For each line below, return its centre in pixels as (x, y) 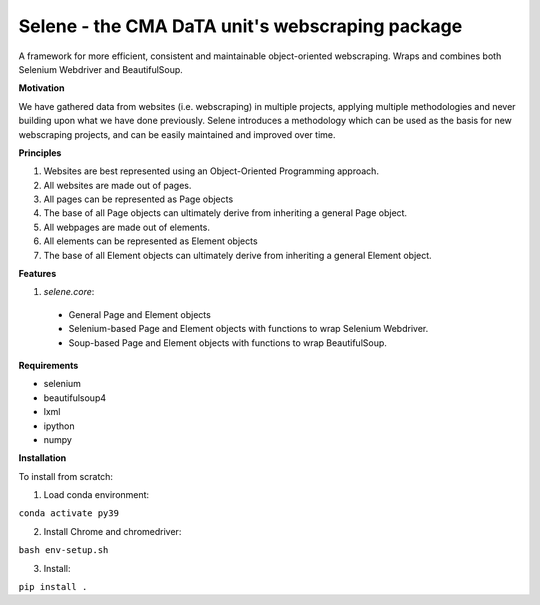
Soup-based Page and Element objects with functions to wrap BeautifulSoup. (227, 342)
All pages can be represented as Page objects (138, 199)
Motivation (41, 88)
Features (37, 274)
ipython (59, 426)
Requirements (48, 365)
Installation (42, 458)
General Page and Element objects (140, 314)
